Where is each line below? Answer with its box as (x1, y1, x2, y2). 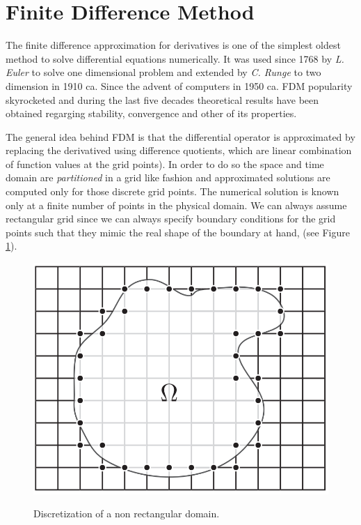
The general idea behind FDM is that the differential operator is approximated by (6, 129, 355, 144)
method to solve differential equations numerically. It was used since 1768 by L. (6, 51, 344, 66)
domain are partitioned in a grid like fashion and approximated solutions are (6, 170, 330, 185)
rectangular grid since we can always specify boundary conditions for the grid (6, 211, 336, 226)
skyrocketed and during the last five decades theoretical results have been (6, 92, 319, 107)
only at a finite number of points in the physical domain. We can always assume (6, 197, 347, 212)
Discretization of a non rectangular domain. (33, 506, 220, 521)
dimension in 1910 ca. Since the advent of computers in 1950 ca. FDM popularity (6, 78, 353, 93)
